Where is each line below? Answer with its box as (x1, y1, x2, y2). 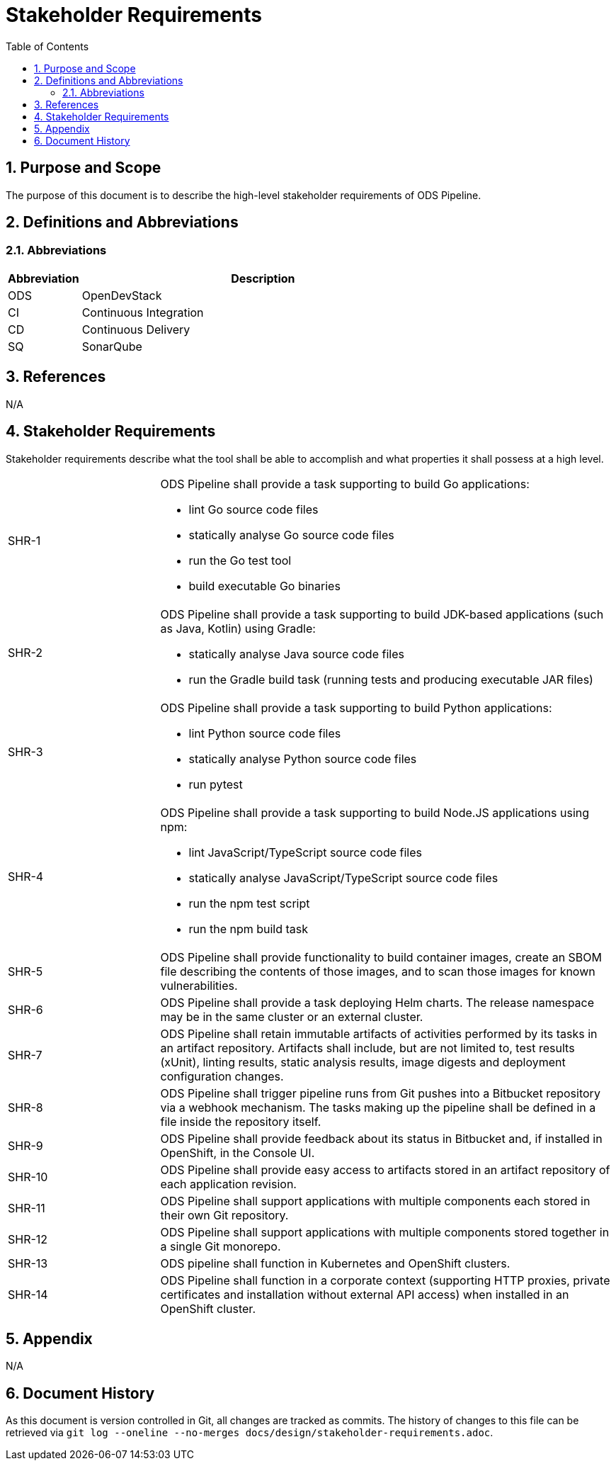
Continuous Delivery (81, 322, 190, 337)
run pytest (188, 777, 243, 791)
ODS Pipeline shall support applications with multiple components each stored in (160, 1193, 591, 1208)
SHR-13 (8, 1256, 48, 1270)
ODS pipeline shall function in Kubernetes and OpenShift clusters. (160, 1256, 511, 1270)
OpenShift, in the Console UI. (160, 1145, 315, 1160)
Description (231, 271, 295, 286)
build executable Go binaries (188, 578, 341, 593)
